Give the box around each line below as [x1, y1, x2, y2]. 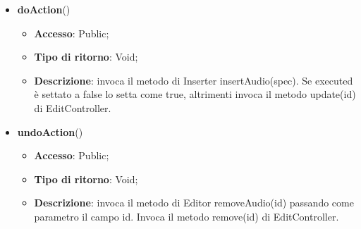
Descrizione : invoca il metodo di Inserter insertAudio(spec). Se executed [34, 73, 353, 87]
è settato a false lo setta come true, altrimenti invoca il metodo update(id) [34, 87, 356, 101]
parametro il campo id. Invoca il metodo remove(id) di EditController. [34, 209, 339, 223]
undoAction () [17, 124, 83, 139]
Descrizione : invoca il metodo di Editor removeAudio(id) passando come [34, 195, 354, 210]
